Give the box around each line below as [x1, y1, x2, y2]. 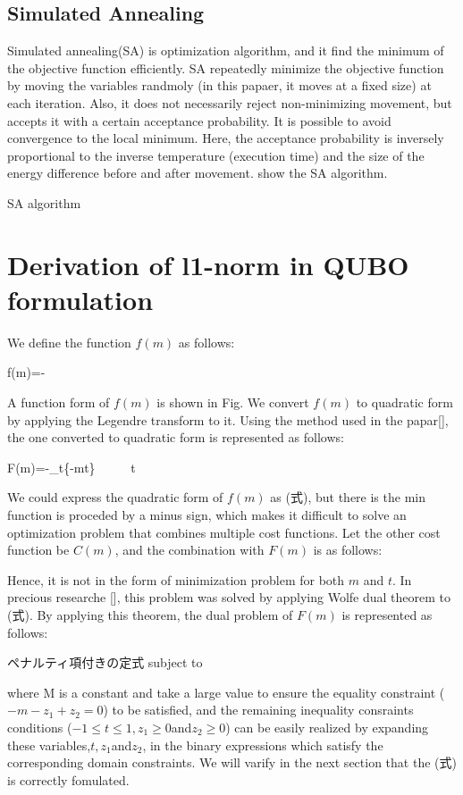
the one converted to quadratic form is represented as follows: [7, 428, 344, 447]
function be [7, 540, 70, 559]
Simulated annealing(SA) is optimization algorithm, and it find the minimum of [7, 41, 444, 60]
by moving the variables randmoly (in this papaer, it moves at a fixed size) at [7, 76, 432, 95]
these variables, [7, 735, 91, 754]
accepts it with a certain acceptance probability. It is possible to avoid [7, 111, 391, 130]
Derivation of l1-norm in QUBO [7, 246, 409, 282]
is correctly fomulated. [7, 770, 130, 789]
